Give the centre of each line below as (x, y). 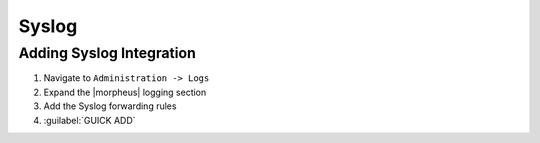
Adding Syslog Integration (107, 53)
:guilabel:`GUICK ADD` (89, 120)
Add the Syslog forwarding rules (110, 106)
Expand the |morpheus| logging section (125, 92)
